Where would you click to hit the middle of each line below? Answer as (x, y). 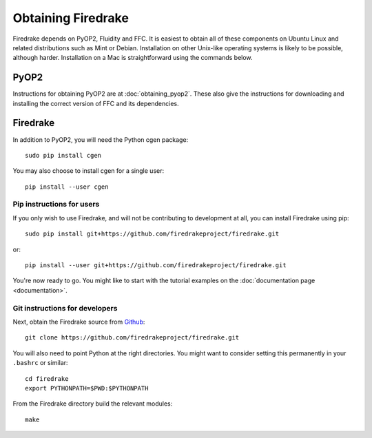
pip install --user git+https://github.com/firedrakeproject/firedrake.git (156, 265)
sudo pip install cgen (63, 155)
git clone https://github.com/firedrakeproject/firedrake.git (132, 338)
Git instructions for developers (65, 308)
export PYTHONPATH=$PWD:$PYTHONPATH (87, 388)
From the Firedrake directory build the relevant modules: (93, 404)
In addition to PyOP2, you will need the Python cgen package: (101, 139)
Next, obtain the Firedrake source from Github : (79, 322)
